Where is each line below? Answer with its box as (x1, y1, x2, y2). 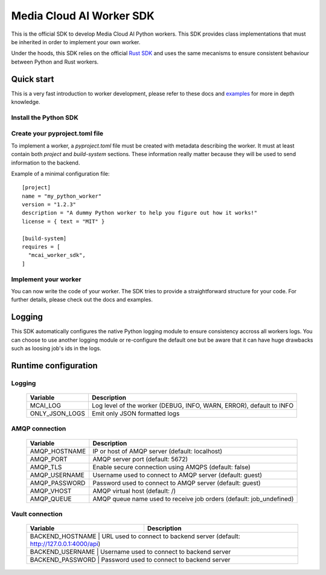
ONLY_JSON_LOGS (30, 409, 86, 417)
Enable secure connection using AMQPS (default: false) (92, 463, 251, 471)
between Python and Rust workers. (11, 58, 99, 65)
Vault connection (11, 510, 63, 518)
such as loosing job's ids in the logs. (11, 345, 102, 352)
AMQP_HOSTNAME (30, 447, 86, 455)
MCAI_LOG (30, 401, 62, 409)
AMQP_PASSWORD (30, 478, 86, 487)
